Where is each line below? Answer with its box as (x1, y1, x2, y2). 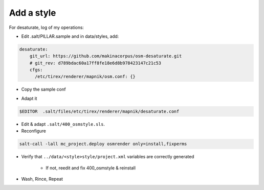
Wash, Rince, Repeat (21, 176, 63, 182)
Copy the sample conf (21, 86, 66, 93)
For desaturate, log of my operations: (9, 24, 84, 30)
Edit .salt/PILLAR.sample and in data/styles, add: (21, 33, 119, 39)
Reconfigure (21, 128, 46, 134)
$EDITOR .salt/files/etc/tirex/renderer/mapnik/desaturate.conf (19, 108, 179, 114)
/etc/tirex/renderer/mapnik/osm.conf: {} (35, 74, 135, 79)
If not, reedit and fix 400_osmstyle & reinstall (45, 165, 136, 171)
